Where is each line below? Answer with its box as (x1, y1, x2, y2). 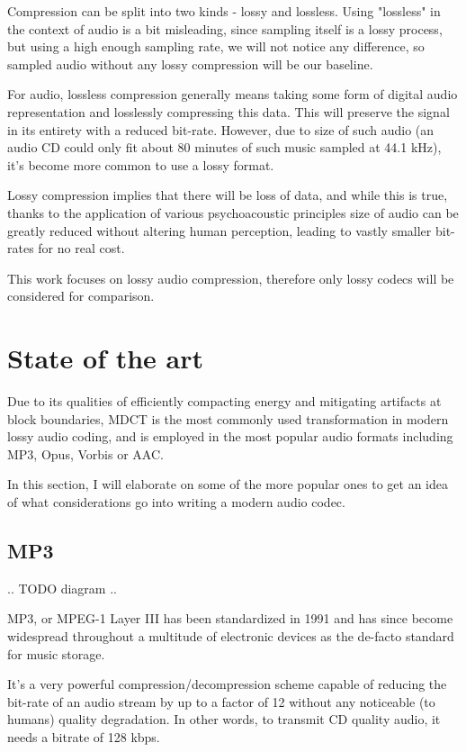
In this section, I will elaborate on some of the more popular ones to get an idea (7, 475, 448, 494)
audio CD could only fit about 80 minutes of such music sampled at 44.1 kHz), (7, 138, 442, 157)
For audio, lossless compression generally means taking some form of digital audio (7, 85, 458, 104)
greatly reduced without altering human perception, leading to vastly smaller (7, 221, 432, 240)
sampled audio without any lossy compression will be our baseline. (7, 54, 373, 73)
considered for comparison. (7, 286, 155, 305)
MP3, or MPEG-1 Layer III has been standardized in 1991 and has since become (7, 609, 453, 628)
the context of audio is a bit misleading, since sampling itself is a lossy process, (7, 19, 443, 38)
